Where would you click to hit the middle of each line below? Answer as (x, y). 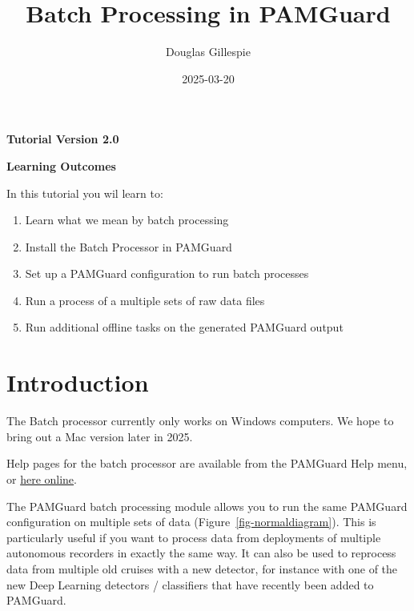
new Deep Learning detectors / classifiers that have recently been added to (190, 584)
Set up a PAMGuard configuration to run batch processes (167, 273)
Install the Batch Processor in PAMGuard (129, 246)
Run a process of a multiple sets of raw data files (145, 300)
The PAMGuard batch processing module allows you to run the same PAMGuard (207, 506)
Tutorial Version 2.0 (63, 139)
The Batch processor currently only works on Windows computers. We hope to (200, 421)
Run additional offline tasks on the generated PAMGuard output (184, 327)
